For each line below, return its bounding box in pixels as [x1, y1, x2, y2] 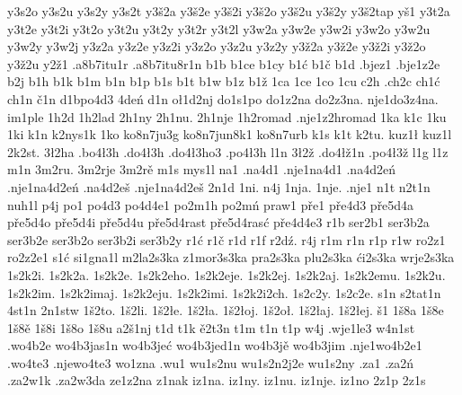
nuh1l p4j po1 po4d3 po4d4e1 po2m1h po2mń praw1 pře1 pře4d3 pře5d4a [7, 195, 414, 214]
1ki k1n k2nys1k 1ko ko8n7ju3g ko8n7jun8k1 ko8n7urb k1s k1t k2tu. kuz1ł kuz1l [7, 125, 452, 144]
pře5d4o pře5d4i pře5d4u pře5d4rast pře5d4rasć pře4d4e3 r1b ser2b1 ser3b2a [7, 213, 430, 232]
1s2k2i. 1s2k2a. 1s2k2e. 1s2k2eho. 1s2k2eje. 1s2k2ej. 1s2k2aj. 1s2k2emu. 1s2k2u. [7, 265, 446, 284]
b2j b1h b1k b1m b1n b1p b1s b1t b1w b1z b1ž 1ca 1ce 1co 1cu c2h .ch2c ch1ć [7, 72, 440, 91]
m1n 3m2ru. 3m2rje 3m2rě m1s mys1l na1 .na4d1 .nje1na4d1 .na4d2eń [7, 160, 395, 179]
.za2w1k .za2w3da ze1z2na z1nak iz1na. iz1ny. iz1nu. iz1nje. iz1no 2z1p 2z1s [7, 371, 426, 390]
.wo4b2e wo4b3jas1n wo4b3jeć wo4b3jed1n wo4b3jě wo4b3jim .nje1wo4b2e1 [7, 336, 422, 355]
